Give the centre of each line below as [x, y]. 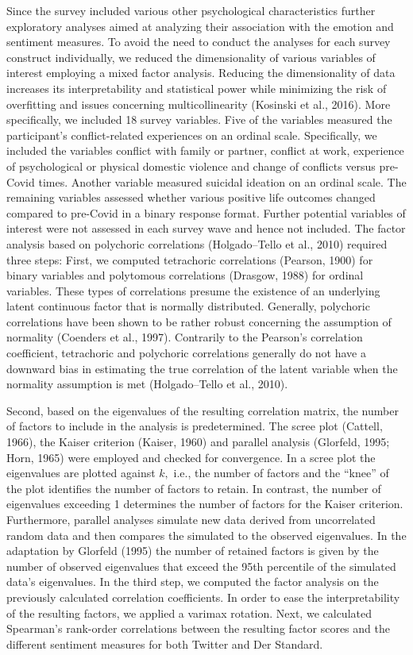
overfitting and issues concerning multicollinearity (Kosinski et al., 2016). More [199, 104]
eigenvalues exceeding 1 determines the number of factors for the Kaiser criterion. [205, 504]
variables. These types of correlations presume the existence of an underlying [193, 290]
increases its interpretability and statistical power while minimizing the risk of [197, 88]
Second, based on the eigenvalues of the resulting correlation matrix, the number [203, 410]
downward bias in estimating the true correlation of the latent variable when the [202, 368]
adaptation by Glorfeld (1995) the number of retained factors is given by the [193, 551]
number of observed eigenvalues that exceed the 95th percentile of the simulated [201, 566]
